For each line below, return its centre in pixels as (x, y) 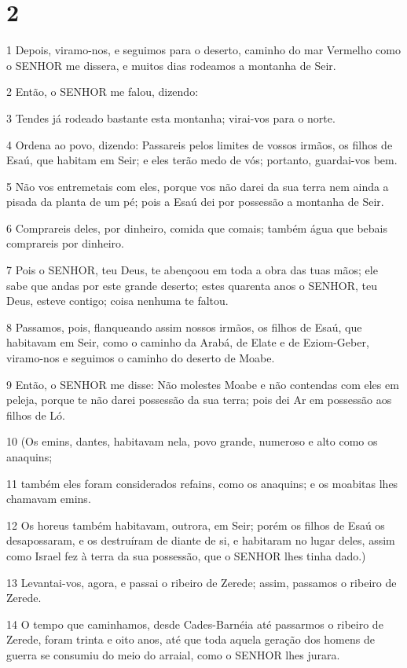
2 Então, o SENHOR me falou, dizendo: (103, 92)
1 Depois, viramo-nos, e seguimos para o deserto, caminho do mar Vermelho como (203, 50)
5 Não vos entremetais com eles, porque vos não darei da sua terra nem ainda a (198, 186)
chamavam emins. (49, 499)
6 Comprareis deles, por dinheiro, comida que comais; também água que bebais (197, 228)
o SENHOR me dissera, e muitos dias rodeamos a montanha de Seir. (171, 65)
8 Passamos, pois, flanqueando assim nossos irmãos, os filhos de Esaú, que (184, 327)
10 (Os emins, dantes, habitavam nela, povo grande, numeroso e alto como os (192, 441)
